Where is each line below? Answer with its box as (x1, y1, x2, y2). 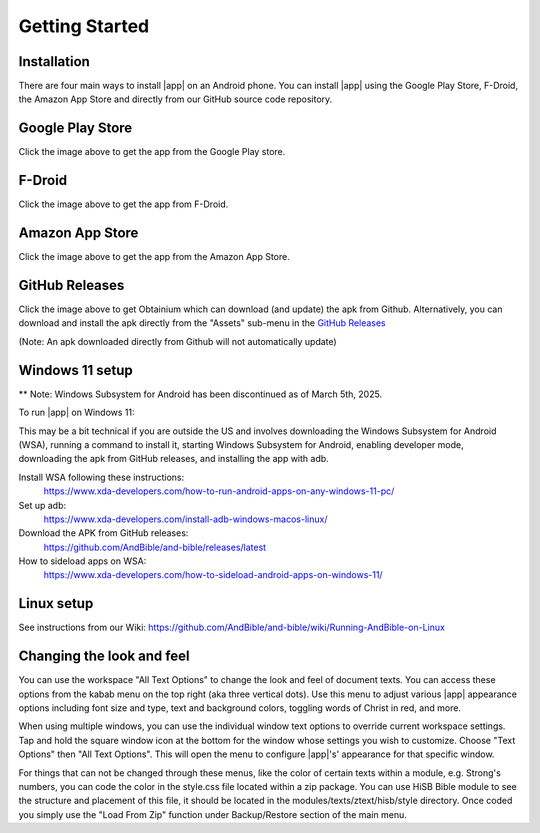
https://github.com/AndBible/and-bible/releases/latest (43, 541, 267, 553)
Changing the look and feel (18, 648, 190, 665)
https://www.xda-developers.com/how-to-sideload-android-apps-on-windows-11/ (43, 569, 384, 581)
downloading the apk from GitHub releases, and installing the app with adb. (18, 453, 329, 465)
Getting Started (18, 15, 150, 37)
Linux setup (18, 595, 94, 612)
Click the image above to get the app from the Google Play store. (18, 146, 286, 158)
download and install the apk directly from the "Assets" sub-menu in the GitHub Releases (18, 317, 386, 329)
